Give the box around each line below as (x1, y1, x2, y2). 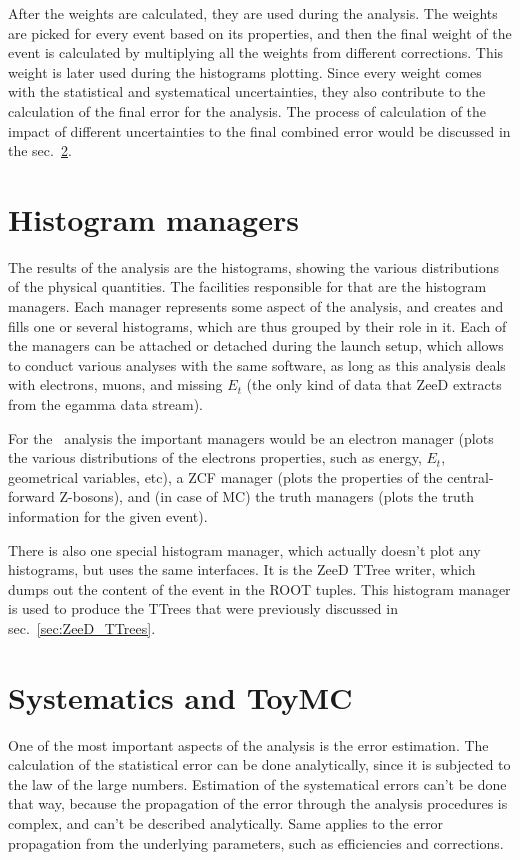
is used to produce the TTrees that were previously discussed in (8, 598, 398, 619)
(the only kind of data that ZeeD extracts (246, 374, 502, 395)
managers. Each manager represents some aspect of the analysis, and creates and (8, 296, 504, 317)
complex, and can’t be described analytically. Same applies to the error (8, 813, 444, 834)
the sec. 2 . (8, 140, 72, 161)
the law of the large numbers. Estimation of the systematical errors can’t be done (8, 773, 507, 794)
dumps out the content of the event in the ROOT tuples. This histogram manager (8, 578, 511, 599)
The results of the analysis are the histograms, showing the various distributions (8, 256, 499, 277)
